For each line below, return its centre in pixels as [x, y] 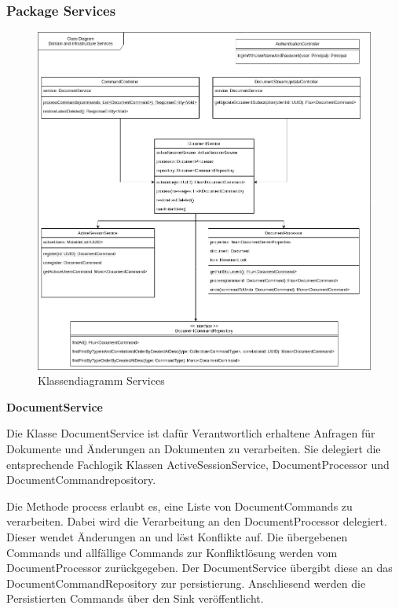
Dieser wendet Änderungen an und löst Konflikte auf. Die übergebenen [177, 536]
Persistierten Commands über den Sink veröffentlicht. [135, 598]
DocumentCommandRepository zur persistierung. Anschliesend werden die [186, 583]
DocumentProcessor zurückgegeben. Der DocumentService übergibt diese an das [199, 568]
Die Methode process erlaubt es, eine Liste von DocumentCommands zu [179, 506]
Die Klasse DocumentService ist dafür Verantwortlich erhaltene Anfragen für [191, 433]
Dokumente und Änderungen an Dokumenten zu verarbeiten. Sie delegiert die [194, 448]
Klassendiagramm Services [101, 380]
